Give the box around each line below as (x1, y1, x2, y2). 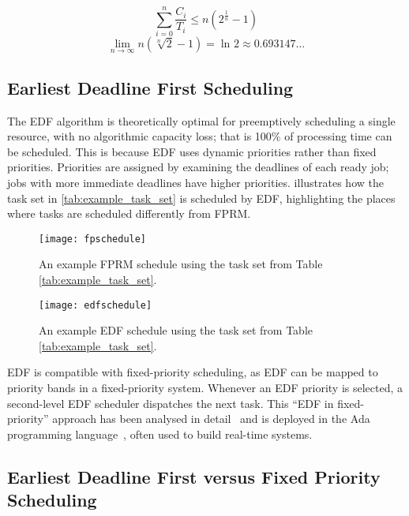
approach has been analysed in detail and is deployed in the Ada (52, 410, 370, 427)
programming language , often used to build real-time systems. (7, 425, 313, 442)
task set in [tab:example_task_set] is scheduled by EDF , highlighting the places (7, 189, 396, 206)
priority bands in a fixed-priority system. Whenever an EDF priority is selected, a (7, 379, 403, 395)
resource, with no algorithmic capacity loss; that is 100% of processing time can (7, 128, 392, 144)
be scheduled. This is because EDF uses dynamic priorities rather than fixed (7, 143, 377, 159)
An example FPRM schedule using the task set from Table (39, 256, 323, 272)
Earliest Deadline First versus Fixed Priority (7, 464, 381, 488)
